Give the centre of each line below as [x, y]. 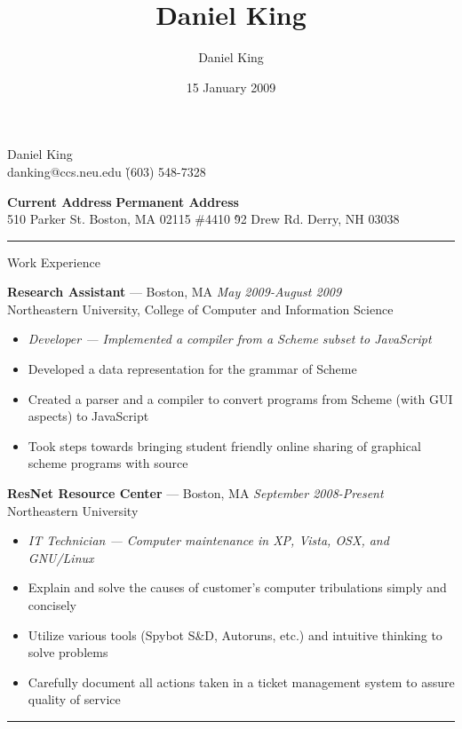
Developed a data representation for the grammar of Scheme [192, 369]
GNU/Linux [61, 557]
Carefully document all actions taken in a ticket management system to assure [241, 681]
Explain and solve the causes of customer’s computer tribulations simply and [237, 587]
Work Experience [54, 261]
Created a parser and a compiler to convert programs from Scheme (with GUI [240, 398]
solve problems [68, 652]
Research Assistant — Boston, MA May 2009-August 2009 [175, 292]
